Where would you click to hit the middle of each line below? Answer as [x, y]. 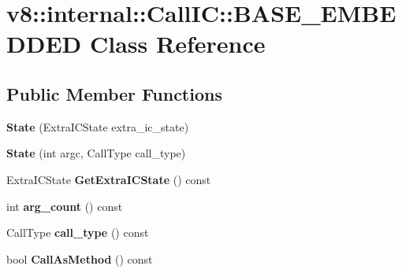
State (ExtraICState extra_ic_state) [98, 126]
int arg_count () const [65, 206]
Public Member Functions [114, 93]
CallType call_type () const [78, 232]
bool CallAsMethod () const [80, 258]
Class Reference [177, 44]
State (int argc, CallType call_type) [96, 153]
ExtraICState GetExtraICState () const [109, 179]
